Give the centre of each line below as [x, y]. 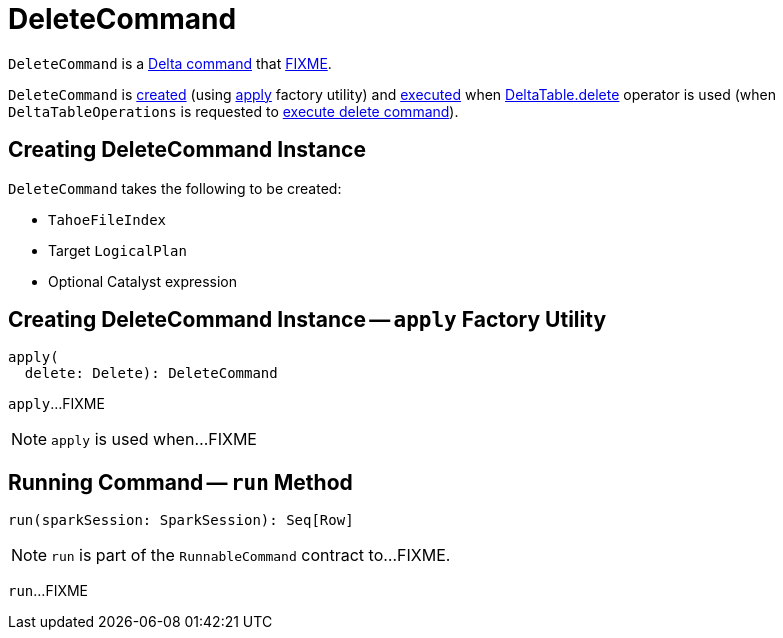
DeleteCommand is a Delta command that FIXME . [170, 63]
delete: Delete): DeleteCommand [151, 373]
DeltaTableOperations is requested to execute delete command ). [233, 111]
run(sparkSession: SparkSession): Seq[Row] [181, 520]
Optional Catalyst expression [143, 281]
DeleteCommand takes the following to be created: [175, 188]
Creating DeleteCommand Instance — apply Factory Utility [307, 320]
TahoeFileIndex [107, 219]
